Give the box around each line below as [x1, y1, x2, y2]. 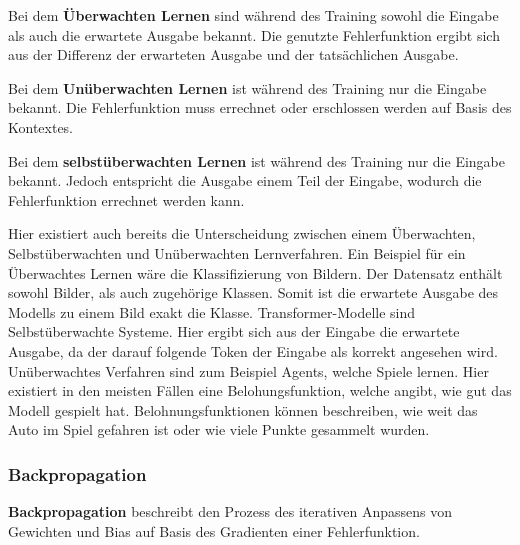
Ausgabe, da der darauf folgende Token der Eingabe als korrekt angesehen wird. [8, 340, 498, 361]
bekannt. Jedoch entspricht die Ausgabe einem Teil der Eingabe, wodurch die [8, 170, 482, 191]
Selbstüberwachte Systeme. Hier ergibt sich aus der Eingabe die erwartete [8, 321, 460, 342]
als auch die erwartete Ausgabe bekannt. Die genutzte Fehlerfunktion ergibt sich [8, 24, 500, 45]
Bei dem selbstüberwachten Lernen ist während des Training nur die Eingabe [8, 150, 505, 171]
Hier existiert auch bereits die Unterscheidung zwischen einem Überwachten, [8, 223, 476, 244]
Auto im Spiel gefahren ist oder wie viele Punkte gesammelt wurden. [8, 419, 430, 440]
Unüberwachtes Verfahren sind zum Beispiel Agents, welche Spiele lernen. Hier [8, 360, 489, 381]
